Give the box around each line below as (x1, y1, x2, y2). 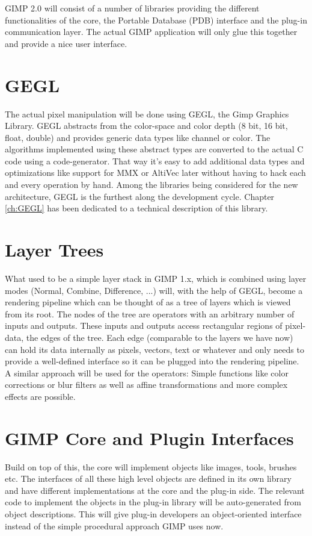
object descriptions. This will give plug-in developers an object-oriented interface (5, 508, 302, 520)
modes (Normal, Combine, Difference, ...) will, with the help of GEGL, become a (5, 284, 303, 296)
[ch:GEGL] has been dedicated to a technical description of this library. (5, 202, 268, 214)
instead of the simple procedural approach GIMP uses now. (5, 519, 224, 532)
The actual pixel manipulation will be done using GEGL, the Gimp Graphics (5, 107, 289, 120)
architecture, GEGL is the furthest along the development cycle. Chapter (5, 190, 275, 202)
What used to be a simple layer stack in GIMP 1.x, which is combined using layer (5, 272, 307, 284)
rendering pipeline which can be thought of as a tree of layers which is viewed (5, 296, 291, 308)
